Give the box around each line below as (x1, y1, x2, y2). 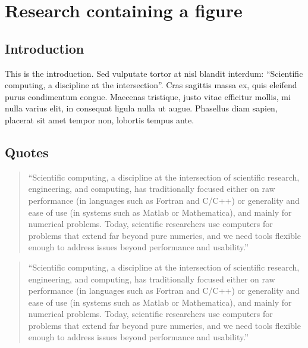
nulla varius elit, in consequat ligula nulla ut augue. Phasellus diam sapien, (5, 102, 278, 114)
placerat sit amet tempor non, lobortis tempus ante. (5, 113, 194, 126)
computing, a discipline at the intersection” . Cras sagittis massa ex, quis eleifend (5, 79, 297, 91)
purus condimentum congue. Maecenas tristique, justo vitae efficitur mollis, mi (5, 90, 291, 102)
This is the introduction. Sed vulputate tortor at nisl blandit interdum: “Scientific (5, 67, 303, 79)
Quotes (5, 142, 49, 161)
